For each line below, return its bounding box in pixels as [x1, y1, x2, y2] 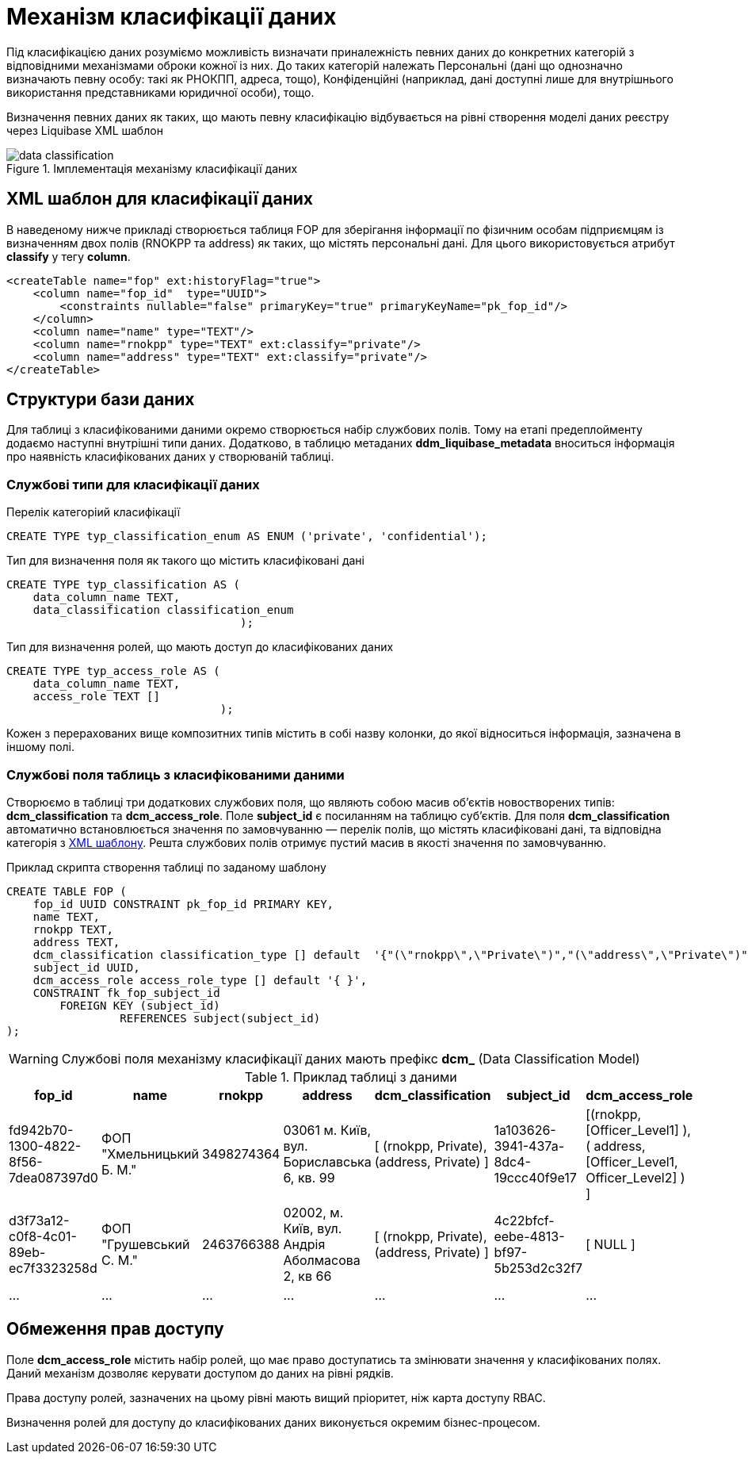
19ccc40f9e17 [494, 1169, 577, 1186]
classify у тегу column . [6, 249, 131, 263]
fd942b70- [9, 1121, 74, 1138]
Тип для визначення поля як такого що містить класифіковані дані [6, 554, 364, 568]
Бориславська [283, 1153, 372, 1170]
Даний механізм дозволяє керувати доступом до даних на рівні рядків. [6, 1366, 394, 1380]
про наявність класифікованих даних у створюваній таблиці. [6, 450, 334, 464]
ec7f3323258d [9, 1259, 97, 1276]
